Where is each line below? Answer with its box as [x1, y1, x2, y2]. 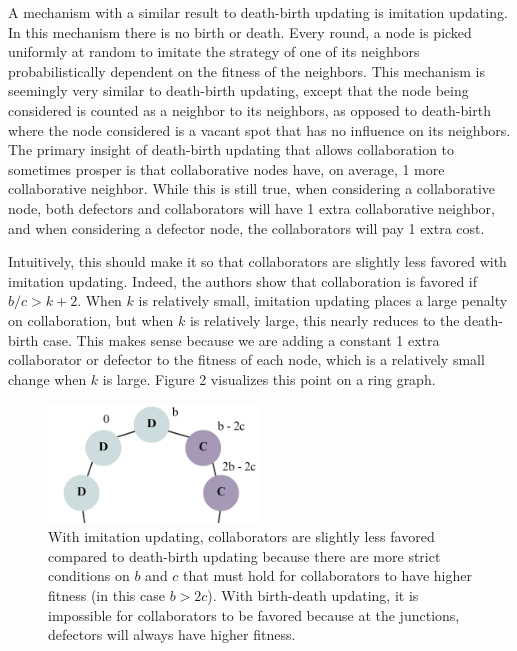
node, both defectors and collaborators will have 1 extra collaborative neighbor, [8, 197, 495, 218]
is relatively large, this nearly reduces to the [189, 309, 460, 330]
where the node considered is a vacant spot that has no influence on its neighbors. [8, 119, 511, 140]
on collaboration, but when [8, 309, 174, 330]
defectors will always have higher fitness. [48, 624, 296, 645]
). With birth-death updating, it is [207, 584, 419, 605]
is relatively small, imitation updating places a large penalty [138, 290, 508, 311]
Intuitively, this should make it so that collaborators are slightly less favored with [8, 251, 507, 272]
